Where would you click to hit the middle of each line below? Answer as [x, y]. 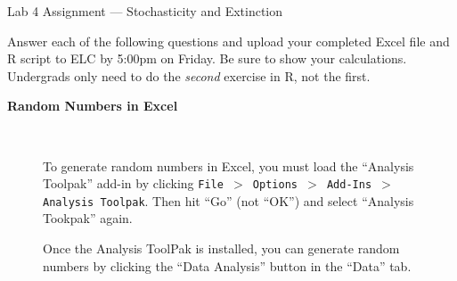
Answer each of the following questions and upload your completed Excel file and [228, 41]
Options [275, 185]
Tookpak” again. [88, 218]
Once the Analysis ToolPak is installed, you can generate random [221, 248]
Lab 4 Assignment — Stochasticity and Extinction [145, 11]
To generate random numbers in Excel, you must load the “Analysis [228, 165]
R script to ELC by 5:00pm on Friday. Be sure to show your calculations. [207, 58]
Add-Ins [349, 185]
